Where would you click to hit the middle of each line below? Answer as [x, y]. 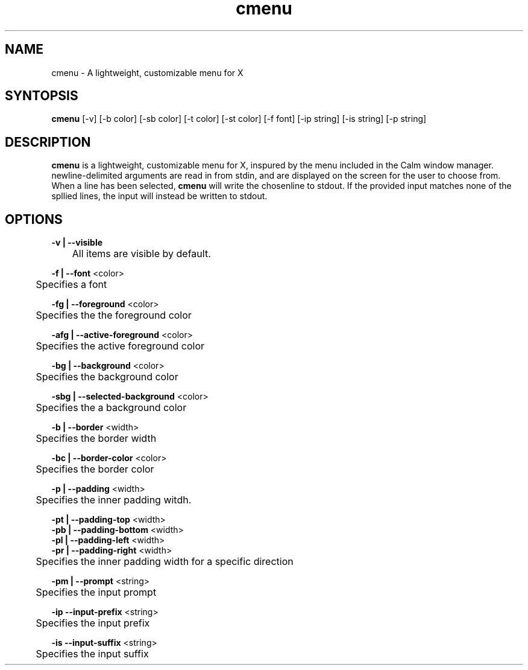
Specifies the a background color [111, 408]
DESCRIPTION [48, 142]
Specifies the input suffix [92, 654]
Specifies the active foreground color [120, 346]
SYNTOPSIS [42, 96]
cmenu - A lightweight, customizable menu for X [147, 72]
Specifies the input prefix [93, 623]
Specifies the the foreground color [114, 315]
